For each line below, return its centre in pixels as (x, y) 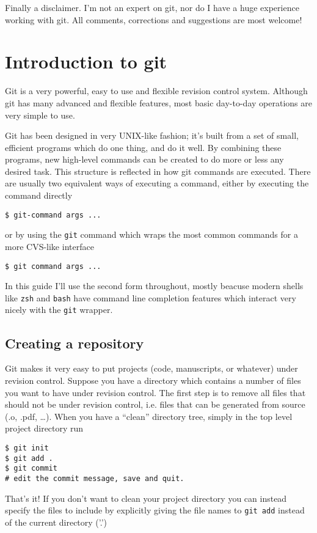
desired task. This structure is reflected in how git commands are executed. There (158, 171)
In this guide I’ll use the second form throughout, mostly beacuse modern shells (154, 286)
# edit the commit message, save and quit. (95, 478)
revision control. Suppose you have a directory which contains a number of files (153, 380)
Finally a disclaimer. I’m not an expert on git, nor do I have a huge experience (152, 7)
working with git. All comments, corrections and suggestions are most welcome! (154, 19)
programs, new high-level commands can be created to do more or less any (144, 159)
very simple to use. (40, 115)
